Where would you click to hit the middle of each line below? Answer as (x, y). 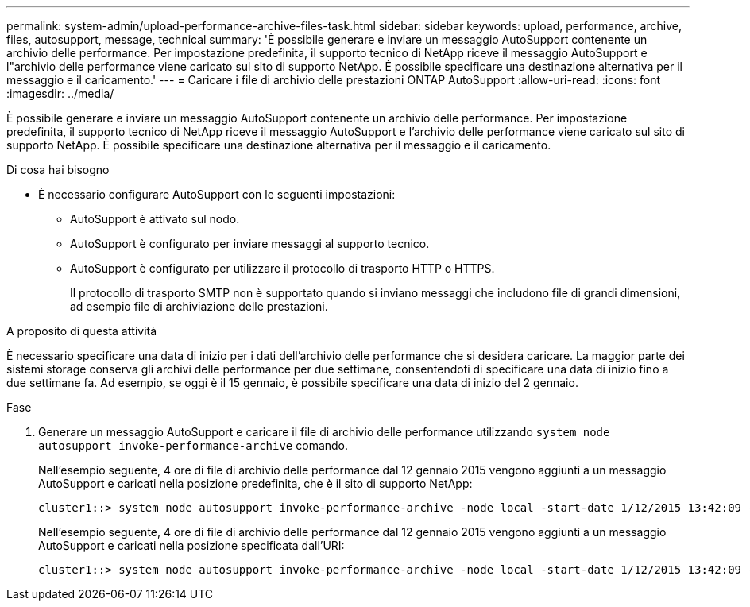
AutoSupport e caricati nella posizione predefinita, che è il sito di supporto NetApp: (255, 483)
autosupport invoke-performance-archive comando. (193, 445)
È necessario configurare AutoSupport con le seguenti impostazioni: (217, 194)
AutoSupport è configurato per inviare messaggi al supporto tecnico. (250, 244)
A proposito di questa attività (82, 331)
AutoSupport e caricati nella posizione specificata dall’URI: (191, 545)
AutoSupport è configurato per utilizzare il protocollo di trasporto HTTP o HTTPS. (282, 268)
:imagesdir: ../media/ (60, 93)
